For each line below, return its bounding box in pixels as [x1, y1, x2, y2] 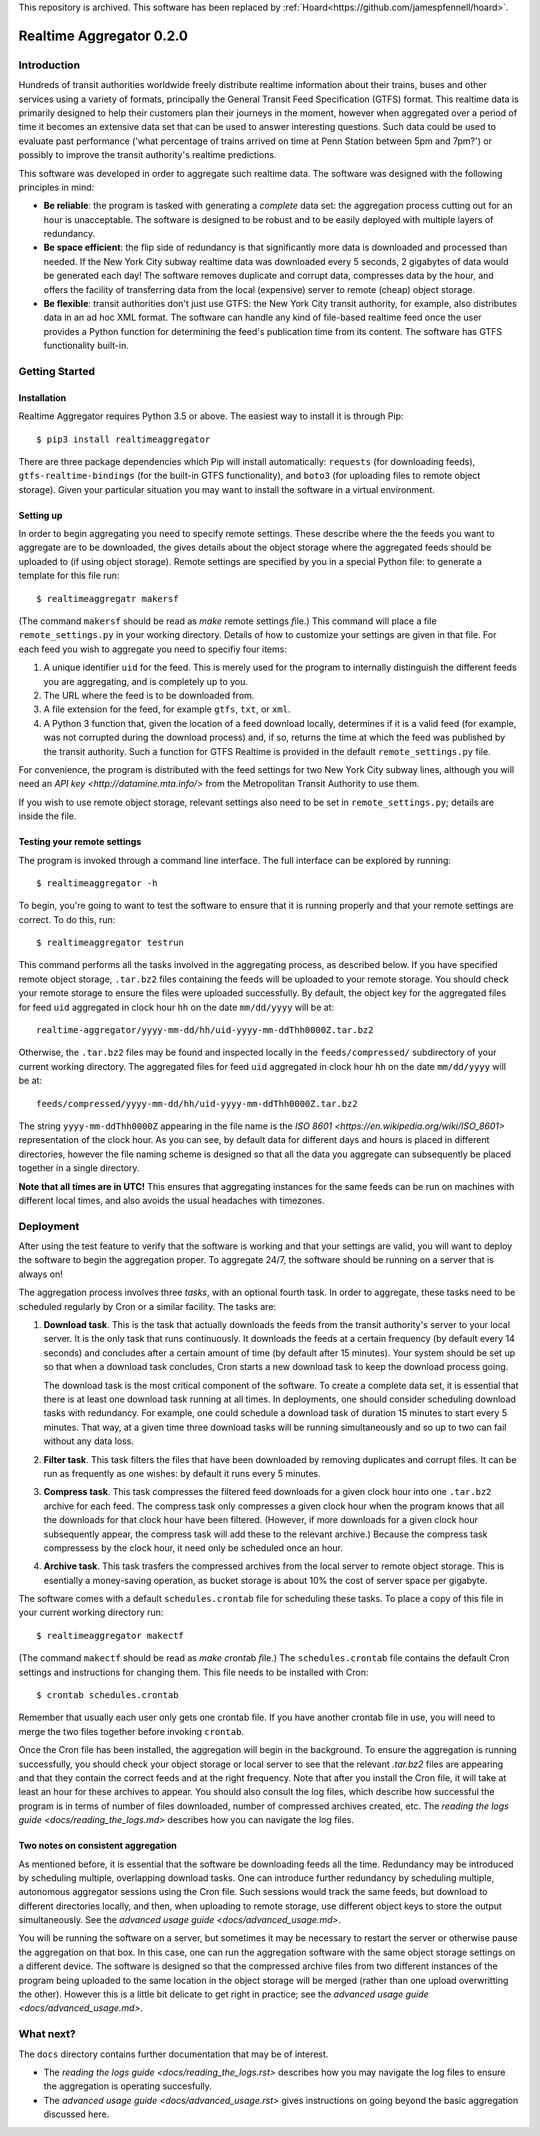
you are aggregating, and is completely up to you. [43, 675, 249, 687]
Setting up [18, 509, 63, 521]
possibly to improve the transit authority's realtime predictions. [18, 149, 277, 161]
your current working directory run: [18, 1606, 164, 1619]
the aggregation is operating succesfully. [43, 2080, 212, 2092]
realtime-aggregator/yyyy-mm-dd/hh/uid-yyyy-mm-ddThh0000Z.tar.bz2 [36, 1025, 374, 1036]
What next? [18, 2027, 76, 2041]
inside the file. [18, 810, 77, 822]
